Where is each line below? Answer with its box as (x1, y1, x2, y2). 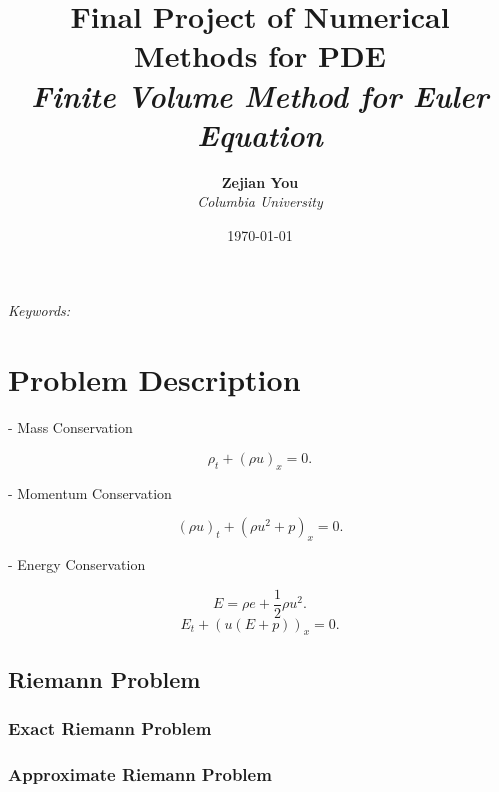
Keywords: (8, 300, 71, 321)
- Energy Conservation (8, 553, 146, 574)
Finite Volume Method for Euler (31, 74, 489, 116)
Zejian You (221, 171, 299, 192)
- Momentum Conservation (8, 482, 172, 503)
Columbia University (197, 191, 323, 212)
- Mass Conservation (8, 417, 133, 438)
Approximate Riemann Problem (8, 761, 272, 786)
